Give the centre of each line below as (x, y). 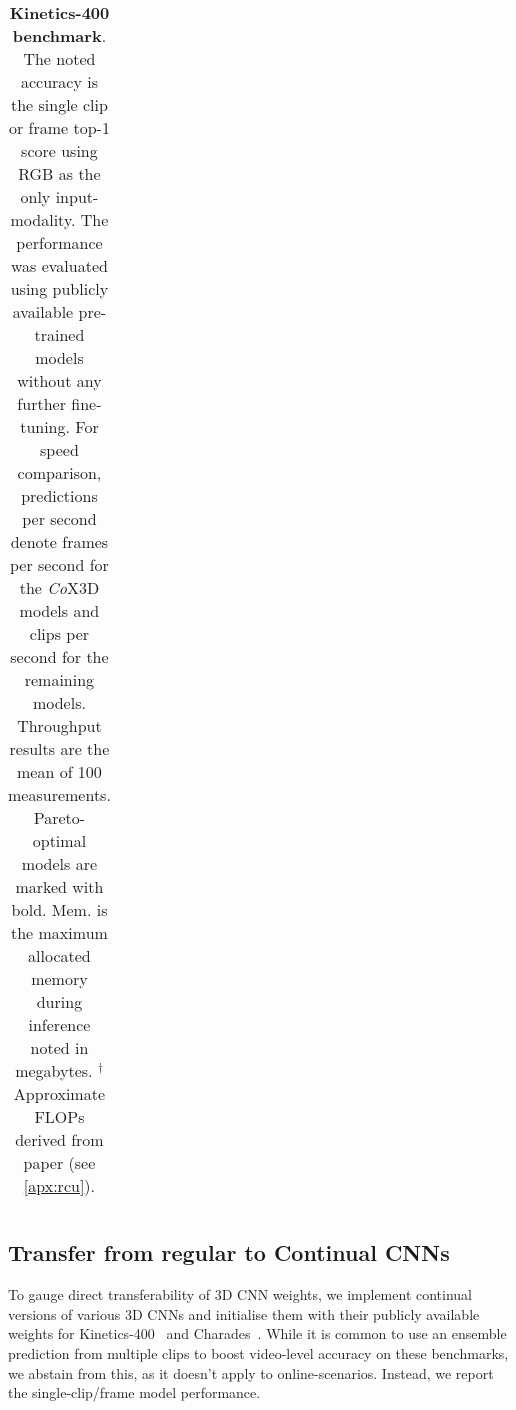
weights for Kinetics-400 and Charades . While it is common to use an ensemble (257, 1333)
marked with (59, 886)
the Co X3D (59, 587)
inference (59, 1024)
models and (59, 610)
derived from (59, 1139)
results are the (59, 748)
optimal (59, 840)
